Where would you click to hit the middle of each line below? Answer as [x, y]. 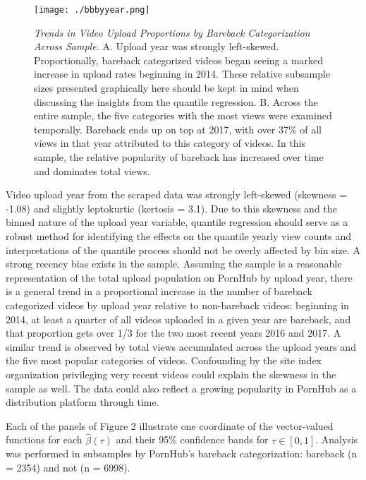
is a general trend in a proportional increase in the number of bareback [159, 291]
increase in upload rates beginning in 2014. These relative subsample [182, 74]
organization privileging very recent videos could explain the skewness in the [171, 374]
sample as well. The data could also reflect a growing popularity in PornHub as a [181, 388]
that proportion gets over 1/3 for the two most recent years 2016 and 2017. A [173, 333]
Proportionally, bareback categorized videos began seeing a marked [179, 60]
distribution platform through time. [83, 402]
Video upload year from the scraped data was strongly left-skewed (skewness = [177, 194]
